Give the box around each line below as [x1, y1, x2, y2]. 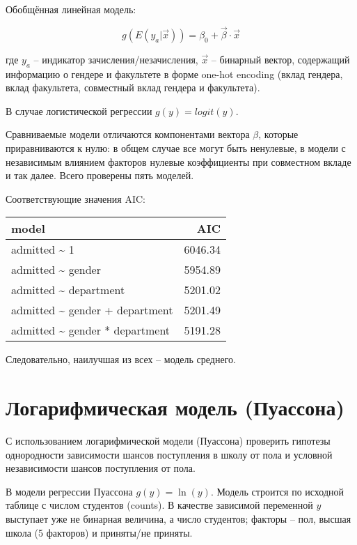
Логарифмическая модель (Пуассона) [6, 393, 344, 422]
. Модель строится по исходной [210, 484, 344, 498]
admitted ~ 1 [11, 241, 74, 258]
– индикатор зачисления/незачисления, [33, 52, 198, 66]
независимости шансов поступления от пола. [6, 461, 196, 475]
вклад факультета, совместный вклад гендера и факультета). [6, 80, 260, 95]
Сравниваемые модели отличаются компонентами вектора [6, 127, 250, 141]
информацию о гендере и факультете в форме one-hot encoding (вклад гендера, [6, 66, 343, 81]
